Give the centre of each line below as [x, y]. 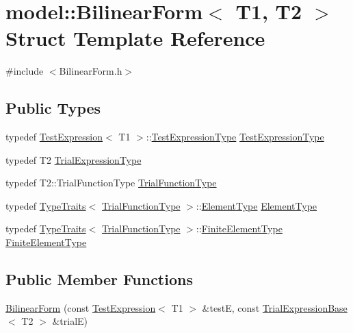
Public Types [53, 108]
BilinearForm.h [91, 71]
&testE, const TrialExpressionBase [275, 307]
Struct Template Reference [135, 38]
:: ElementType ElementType [257, 205]
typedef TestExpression [54, 137]
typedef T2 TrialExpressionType [74, 159]
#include [25, 71]
